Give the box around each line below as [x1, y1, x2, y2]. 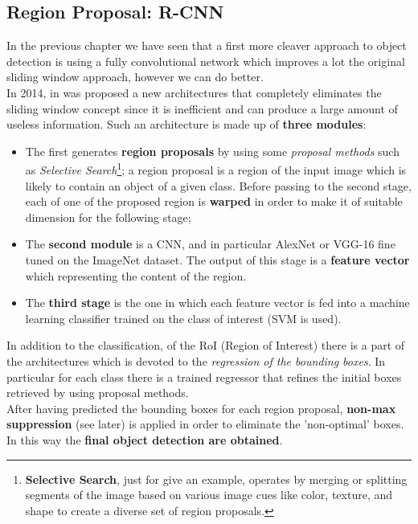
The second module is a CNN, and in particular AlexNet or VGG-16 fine [25, 235, 395, 252]
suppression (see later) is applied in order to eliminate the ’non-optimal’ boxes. [6, 416, 404, 432]
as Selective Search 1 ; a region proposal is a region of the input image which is [25, 159, 407, 178]
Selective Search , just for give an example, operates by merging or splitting [25, 470, 408, 487]
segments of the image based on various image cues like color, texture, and [25, 486, 393, 503]
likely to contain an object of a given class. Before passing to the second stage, [25, 177, 412, 194]
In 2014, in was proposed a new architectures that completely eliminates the [6, 84, 382, 100]
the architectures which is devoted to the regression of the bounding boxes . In [6, 352, 386, 369]
